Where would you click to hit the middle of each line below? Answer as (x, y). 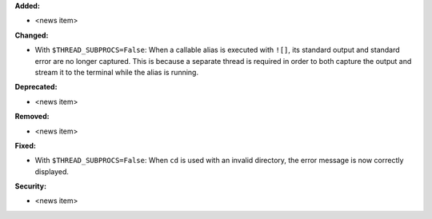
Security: (31, 186)
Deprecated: (36, 87)
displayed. (52, 171)
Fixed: (25, 145)
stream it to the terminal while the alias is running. (117, 72)
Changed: (32, 35)
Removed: (32, 117)
